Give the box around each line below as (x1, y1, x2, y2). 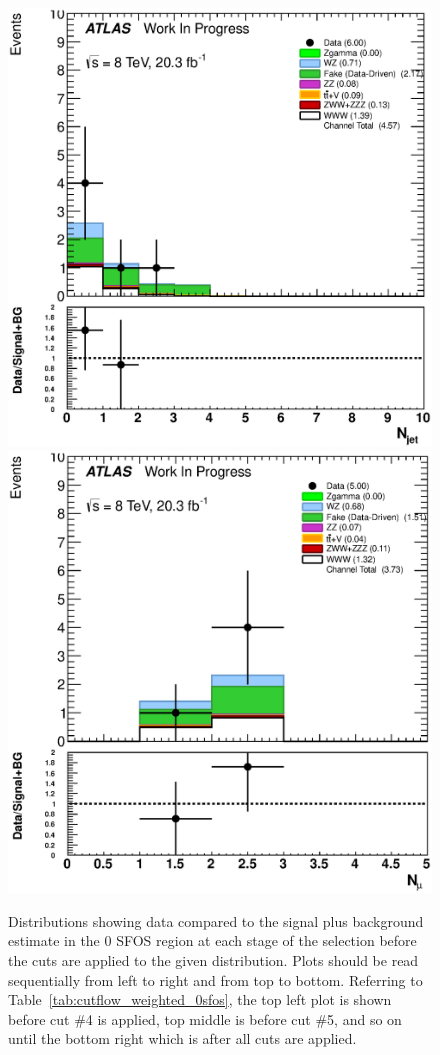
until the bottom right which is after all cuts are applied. (8, 1028, 357, 1049)
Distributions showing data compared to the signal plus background (8, 910, 424, 931)
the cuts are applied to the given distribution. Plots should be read (8, 950, 419, 971)
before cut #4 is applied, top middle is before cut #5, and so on (8, 1008, 402, 1029)
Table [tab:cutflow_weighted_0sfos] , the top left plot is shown (8, 989, 392, 1010)
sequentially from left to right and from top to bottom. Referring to (8, 969, 423, 990)
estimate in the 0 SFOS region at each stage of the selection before (8, 930, 417, 951)
